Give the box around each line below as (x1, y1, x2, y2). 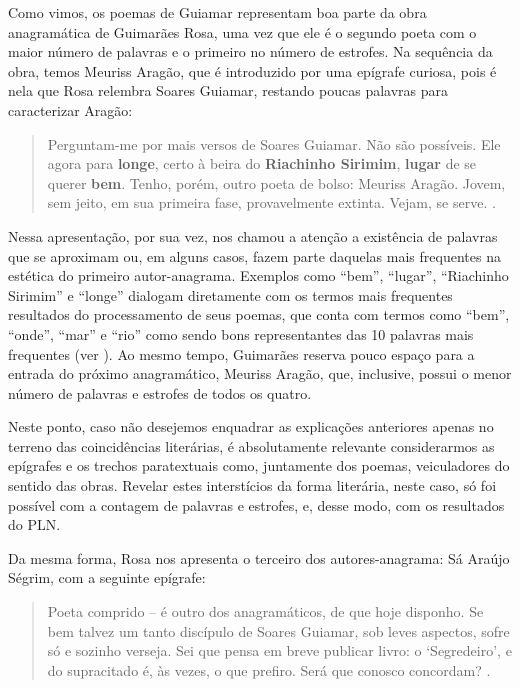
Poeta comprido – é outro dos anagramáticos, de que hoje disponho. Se (47, 601, 484, 622)
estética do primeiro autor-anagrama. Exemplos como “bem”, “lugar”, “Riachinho (8, 265, 509, 286)
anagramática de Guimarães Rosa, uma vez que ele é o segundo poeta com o (8, 21, 477, 42)
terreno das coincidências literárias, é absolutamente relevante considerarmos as (8, 435, 495, 456)
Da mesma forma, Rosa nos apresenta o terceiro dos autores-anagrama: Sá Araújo (8, 547, 510, 568)
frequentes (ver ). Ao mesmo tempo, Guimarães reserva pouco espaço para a (8, 343, 475, 364)
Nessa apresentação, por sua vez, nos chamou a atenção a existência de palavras (8, 225, 498, 246)
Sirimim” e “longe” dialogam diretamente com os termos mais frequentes (8, 284, 453, 305)
